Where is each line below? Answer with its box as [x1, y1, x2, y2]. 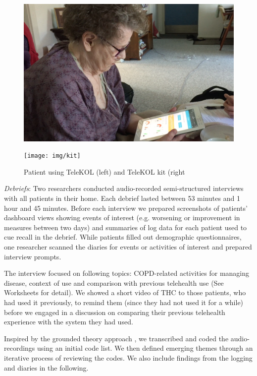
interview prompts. [4, 251, 61, 261]
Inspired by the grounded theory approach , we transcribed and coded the [4, 333, 229, 343]
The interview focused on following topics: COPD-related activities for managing [4, 268, 250, 278]
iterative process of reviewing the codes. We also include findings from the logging [4, 352, 253, 363]
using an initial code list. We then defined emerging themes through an [37, 343, 253, 353]
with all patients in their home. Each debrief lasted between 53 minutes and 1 [4, 193, 240, 203]
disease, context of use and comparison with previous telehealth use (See [4, 277, 224, 288]
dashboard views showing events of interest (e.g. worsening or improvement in [4, 212, 240, 223]
